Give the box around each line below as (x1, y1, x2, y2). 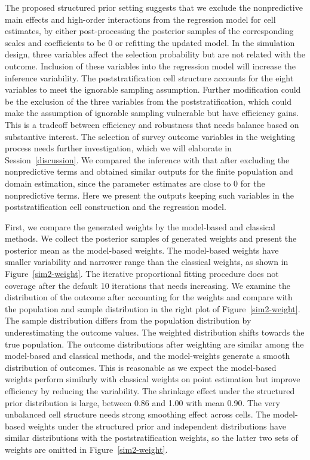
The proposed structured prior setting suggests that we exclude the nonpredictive (5, 1, 303, 13)
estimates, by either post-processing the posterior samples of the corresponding (5, 25, 294, 37)
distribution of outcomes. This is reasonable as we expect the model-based (5, 361, 277, 373)
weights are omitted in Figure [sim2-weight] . (5, 443, 168, 455)
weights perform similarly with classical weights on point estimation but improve (5, 373, 300, 385)
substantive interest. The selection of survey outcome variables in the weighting (5, 130, 296, 142)
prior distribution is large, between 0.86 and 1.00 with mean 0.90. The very (5, 396, 280, 409)
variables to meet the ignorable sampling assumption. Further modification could (5, 83, 301, 96)
